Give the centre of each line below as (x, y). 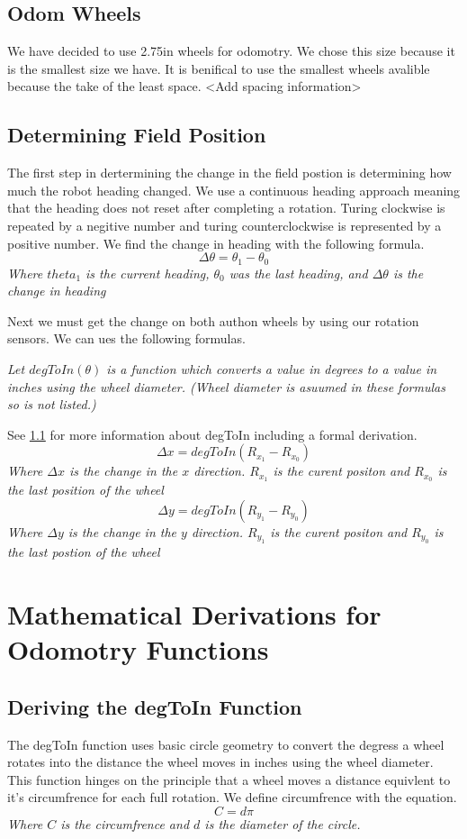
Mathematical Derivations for (194, 614)
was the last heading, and (298, 273)
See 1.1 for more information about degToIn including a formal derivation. (212, 434)
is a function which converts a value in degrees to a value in (272, 368)
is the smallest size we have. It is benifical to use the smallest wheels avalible (219, 68)
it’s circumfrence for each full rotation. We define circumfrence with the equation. (232, 797)
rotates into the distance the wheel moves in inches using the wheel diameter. (220, 762)
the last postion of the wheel (84, 552)
